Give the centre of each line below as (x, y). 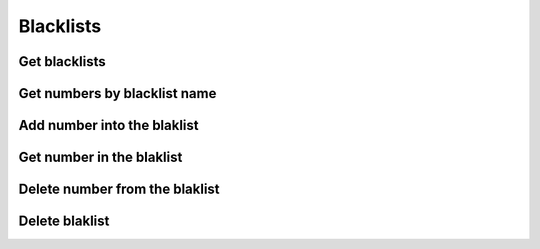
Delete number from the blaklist (119, 189)
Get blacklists (62, 61)
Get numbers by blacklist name (117, 93)
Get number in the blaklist (100, 157)
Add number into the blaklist (108, 125)
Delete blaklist (64, 221)
